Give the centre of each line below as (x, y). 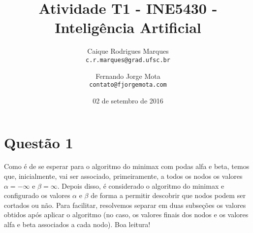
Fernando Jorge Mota (128, 76)
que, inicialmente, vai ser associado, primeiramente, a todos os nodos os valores (123, 176)
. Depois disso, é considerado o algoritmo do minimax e (141, 185)
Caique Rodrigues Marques (128, 51)
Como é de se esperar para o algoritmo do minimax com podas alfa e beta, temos (127, 166)
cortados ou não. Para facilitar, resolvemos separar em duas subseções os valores (125, 205)
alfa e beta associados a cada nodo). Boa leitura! (77, 224)
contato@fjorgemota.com (128, 85)
